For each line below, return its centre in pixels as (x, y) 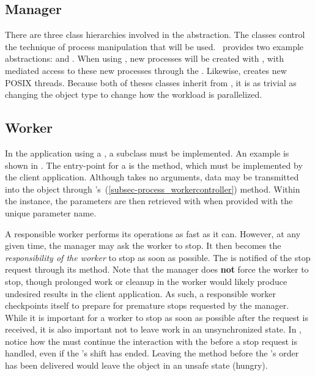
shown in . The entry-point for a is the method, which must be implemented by (154, 165)
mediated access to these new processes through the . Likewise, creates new (146, 70)
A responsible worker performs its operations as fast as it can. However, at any (153, 233)
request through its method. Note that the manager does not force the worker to (157, 269)
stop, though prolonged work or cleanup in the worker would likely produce (146, 281)
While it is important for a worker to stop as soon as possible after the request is (157, 317)
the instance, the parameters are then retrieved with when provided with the (149, 201)
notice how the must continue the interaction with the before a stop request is (151, 341)
